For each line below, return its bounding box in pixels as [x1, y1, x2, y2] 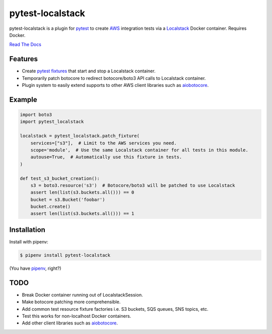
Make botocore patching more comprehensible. [22, 299, 121, 305]
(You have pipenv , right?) [9, 265, 61, 271]
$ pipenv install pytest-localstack [20, 252, 111, 258]
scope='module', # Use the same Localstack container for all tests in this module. [30, 147, 249, 153]
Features [9, 55, 38, 63]
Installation [9, 225, 45, 234]
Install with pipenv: [9, 238, 48, 245]
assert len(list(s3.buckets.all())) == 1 [30, 211, 134, 217]
